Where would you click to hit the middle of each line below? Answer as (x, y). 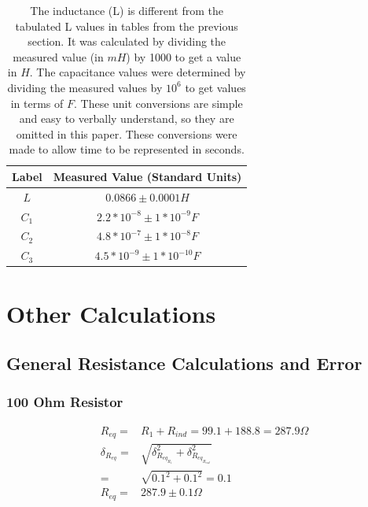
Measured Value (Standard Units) (147, 176)
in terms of (37, 103)
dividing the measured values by (85, 87)
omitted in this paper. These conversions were (127, 133)
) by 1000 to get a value (184, 56)
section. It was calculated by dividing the (127, 41)
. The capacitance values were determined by (138, 72)
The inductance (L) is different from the (127, 10)
